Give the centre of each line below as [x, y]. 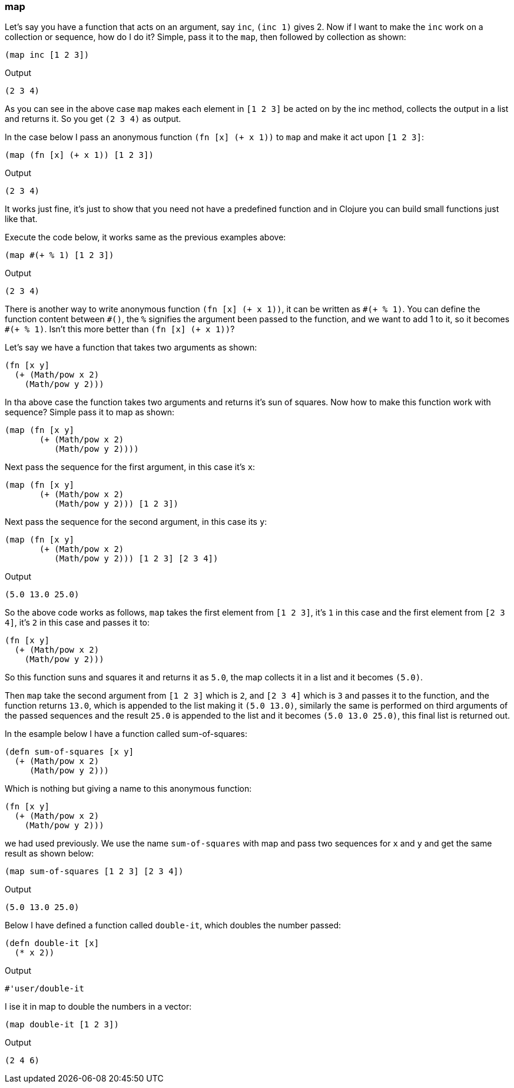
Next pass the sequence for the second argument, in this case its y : [136, 522]
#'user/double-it [44, 989]
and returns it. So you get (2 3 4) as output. [93, 119]
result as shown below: [49, 854]
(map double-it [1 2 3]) [62, 1025]
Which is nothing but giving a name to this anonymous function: [128, 789]
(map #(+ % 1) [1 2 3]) [59, 255]
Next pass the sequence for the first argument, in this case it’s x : [130, 467]
